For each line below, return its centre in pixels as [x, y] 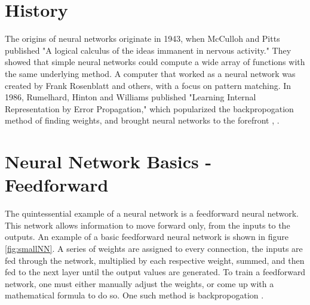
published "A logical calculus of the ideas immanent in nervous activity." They [148, 50]
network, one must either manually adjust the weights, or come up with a [139, 283]
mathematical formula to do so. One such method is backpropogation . [134, 295]
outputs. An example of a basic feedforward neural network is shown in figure [147, 237]
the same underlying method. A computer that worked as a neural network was [150, 73]
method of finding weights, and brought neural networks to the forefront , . [142, 120]
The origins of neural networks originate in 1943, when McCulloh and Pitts [142, 38]
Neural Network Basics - [108, 161]
